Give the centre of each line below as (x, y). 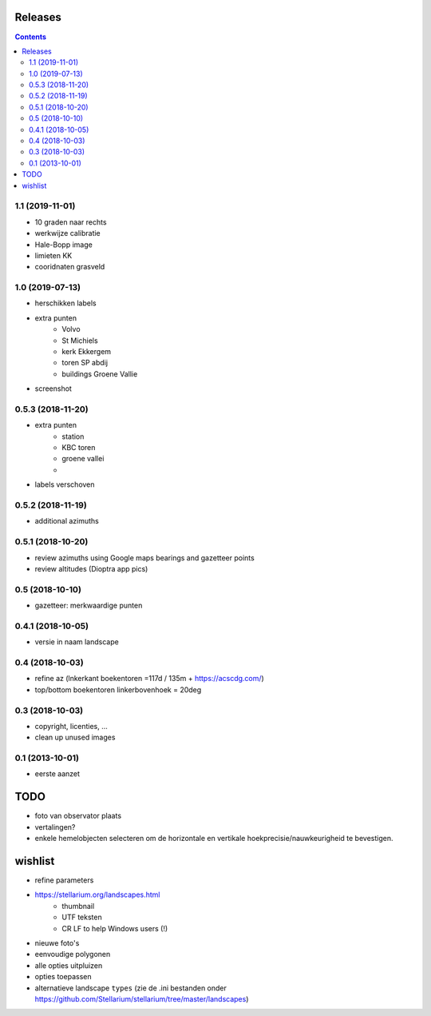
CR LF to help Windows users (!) (115, 928)
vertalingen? (55, 827)
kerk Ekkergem (87, 351)
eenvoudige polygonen (73, 954)
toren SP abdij (85, 363)
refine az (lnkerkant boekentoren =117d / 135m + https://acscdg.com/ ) (150, 679)
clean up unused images (75, 737)
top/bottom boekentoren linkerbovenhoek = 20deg (118, 689)
